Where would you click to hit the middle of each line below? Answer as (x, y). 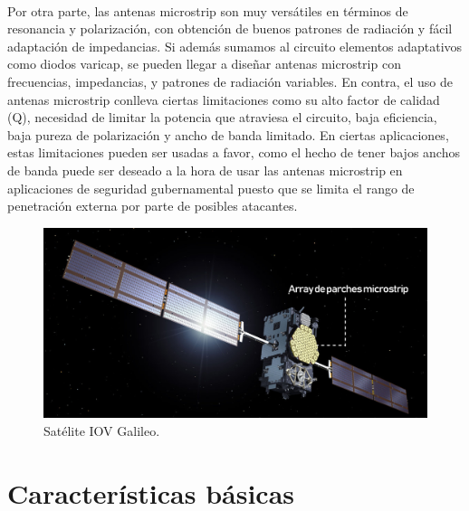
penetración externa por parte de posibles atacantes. (153, 206)
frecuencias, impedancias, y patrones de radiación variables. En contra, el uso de (230, 81)
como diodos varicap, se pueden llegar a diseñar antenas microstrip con (204, 64)
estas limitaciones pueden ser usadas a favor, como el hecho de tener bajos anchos (234, 152)
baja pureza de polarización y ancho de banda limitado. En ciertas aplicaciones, (228, 134)
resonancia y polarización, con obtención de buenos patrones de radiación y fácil (230, 28)
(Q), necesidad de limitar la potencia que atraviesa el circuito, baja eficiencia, (222, 117)
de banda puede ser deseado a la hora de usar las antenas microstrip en (205, 170)
